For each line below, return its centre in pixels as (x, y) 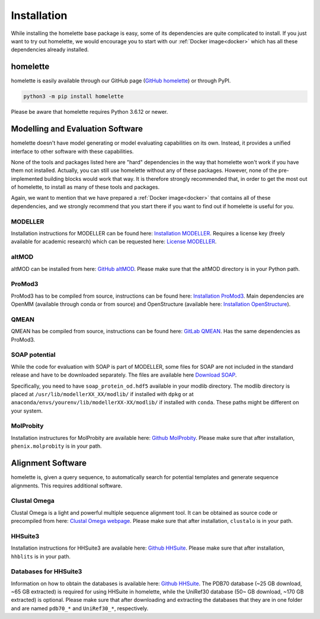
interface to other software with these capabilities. (72, 151)
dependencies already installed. (50, 50)
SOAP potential (33, 355)
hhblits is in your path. (41, 556)
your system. (27, 411)
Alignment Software (49, 463)
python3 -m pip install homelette (73, 97)
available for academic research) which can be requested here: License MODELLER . (114, 242)
